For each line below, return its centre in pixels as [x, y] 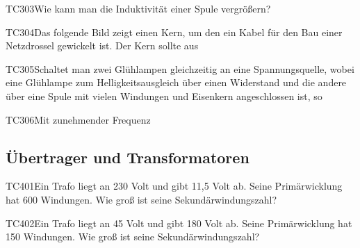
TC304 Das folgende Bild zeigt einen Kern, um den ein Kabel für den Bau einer [174, 32]
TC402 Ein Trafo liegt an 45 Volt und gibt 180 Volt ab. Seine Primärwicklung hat [179, 223]
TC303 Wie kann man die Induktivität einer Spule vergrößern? [138, 8]
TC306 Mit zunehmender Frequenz [78, 119]
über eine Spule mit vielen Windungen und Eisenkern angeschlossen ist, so [164, 96]
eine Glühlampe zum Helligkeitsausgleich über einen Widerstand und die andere [176, 82]
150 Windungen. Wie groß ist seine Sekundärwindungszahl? [133, 237]
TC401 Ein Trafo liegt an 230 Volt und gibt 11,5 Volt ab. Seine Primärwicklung [174, 186]
